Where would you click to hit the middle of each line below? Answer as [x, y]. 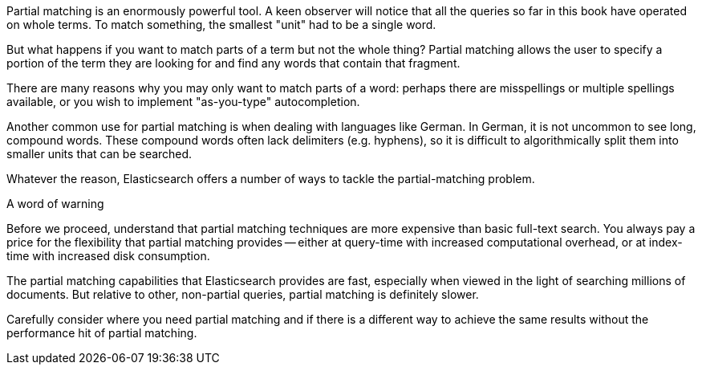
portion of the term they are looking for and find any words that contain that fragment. [233, 63]
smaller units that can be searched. [99, 154]
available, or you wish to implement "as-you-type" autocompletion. [183, 102]
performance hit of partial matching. [102, 333]
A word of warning [55, 204]
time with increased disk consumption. [108, 256]
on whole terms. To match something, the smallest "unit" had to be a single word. [221, 24]
